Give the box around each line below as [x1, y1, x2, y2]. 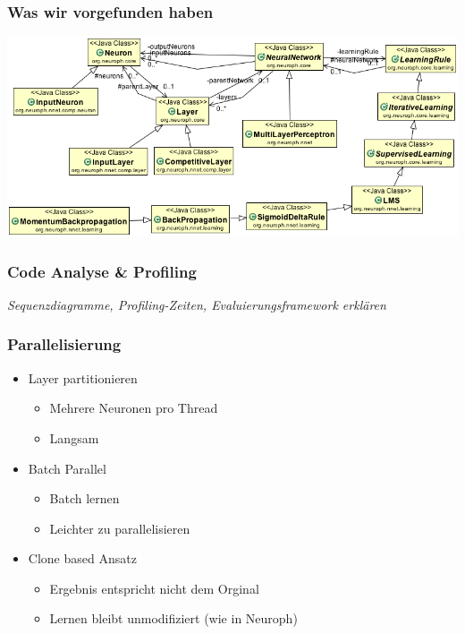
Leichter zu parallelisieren [49, 518, 190, 537]
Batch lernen [49, 489, 120, 508]
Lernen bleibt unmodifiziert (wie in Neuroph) [49, 609, 298, 628]
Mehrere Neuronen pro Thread [49, 398, 218, 417]
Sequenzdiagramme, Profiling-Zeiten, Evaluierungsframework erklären [7, 295, 386, 313]
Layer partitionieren [28, 368, 138, 387]
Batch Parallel [28, 458, 106, 477]
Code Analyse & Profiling [7, 260, 197, 282]
